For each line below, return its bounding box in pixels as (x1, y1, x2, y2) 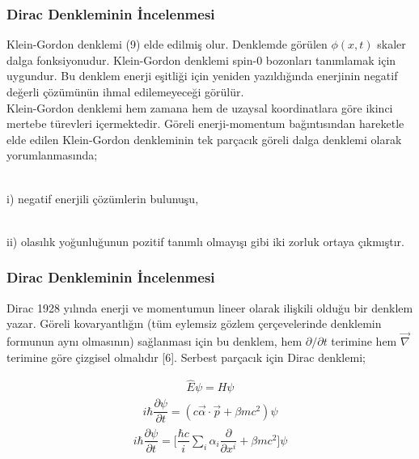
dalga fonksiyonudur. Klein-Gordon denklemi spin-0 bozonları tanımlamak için (6, 51, 396, 68)
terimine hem (331, 332, 397, 349)
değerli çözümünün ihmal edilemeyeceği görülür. (6, 83, 244, 100)
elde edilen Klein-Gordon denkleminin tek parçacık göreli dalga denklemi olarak (6, 130, 402, 147)
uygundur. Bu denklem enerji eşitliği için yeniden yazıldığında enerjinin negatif (6, 67, 398, 84)
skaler (377, 36, 406, 53)
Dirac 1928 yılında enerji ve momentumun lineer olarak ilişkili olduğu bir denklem (6, 299, 413, 316)
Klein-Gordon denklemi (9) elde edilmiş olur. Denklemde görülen (6, 36, 328, 53)
